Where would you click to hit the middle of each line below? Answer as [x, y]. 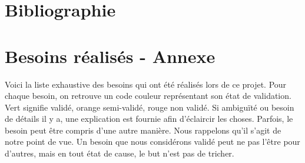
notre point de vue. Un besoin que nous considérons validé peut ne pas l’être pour [152, 142]
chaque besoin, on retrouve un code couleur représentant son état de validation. [148, 96]
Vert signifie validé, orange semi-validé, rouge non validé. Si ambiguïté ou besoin [150, 107]
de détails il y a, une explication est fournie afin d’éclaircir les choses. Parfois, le [149, 119]
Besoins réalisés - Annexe [110, 56]
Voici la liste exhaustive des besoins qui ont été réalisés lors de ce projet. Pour [146, 84]
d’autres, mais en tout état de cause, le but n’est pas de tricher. [120, 153]
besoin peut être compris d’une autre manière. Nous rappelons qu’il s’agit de [143, 130]
